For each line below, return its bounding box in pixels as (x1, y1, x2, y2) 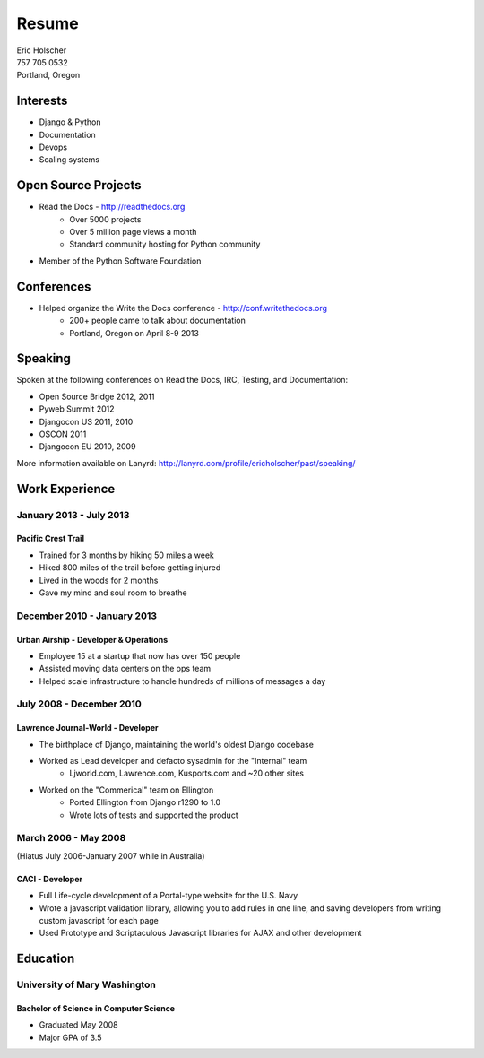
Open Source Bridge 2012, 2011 (39, 391, 155, 402)
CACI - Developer (16, 873, 83, 884)
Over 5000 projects (69, 213, 142, 224)
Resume (16, 13, 80, 33)
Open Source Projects (16, 178, 142, 193)
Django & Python (39, 117, 102, 127)
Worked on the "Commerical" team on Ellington (39, 785, 214, 795)
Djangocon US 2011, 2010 (39, 416, 134, 427)
